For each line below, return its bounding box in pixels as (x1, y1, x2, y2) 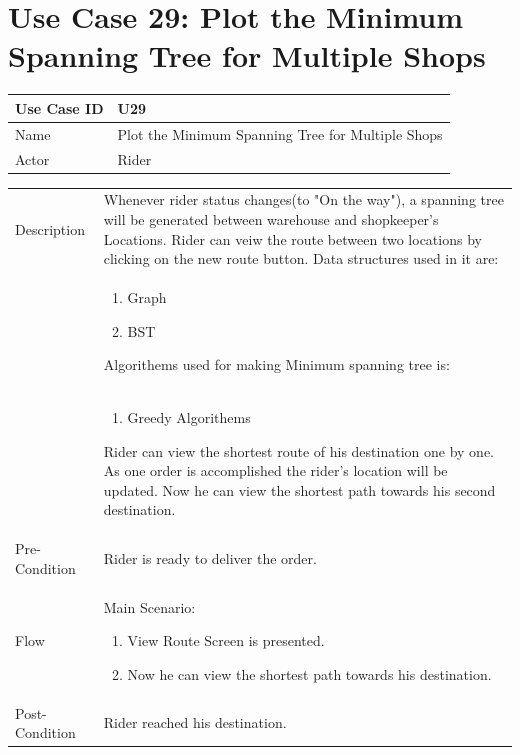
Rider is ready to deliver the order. (103, 548, 317, 569)
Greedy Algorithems (127, 407, 251, 427)
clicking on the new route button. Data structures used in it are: (103, 248, 499, 269)
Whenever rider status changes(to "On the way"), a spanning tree (103, 189, 504, 210)
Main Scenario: (103, 596, 196, 617)
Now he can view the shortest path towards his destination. (127, 663, 492, 684)
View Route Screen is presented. (127, 630, 325, 651)
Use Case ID (15, 97, 104, 118)
